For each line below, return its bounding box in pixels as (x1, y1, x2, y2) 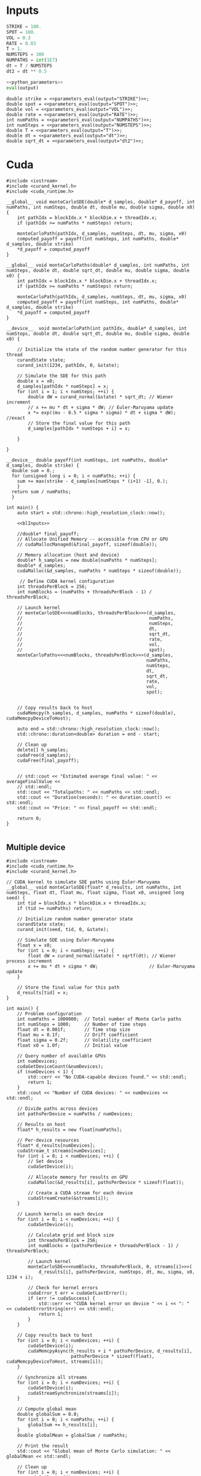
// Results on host (17, 1121, 66, 1128)
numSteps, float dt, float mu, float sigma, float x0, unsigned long (6, 889, 185, 896)
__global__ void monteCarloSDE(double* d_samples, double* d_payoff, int (6, 199, 196, 205)
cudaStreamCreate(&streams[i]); (28, 1195, 110, 1201)
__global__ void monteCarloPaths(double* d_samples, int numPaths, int (6, 262, 190, 268)
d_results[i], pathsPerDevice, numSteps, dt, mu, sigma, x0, (38, 1269, 196, 1275)
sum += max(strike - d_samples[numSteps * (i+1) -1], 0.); (17, 478, 169, 484)
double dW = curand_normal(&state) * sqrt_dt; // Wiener (28, 394, 173, 400)
